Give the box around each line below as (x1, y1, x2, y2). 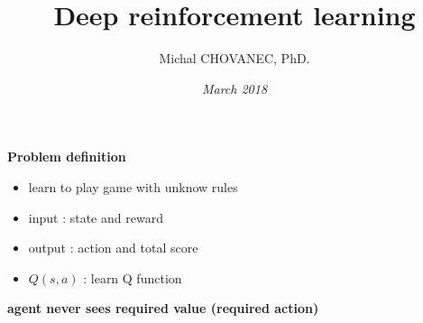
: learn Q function (83, 268, 182, 287)
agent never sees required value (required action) (7, 299, 319, 318)
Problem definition (7, 147, 126, 166)
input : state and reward (28, 208, 163, 226)
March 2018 (201, 78, 268, 97)
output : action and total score (28, 238, 198, 257)
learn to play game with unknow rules (28, 177, 238, 196)
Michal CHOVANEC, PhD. (159, 49, 310, 68)
